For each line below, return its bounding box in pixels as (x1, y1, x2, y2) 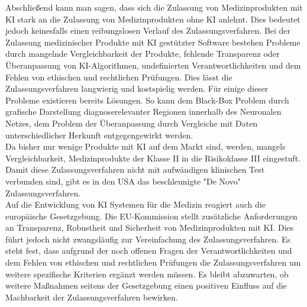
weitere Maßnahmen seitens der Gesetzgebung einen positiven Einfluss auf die (5, 279, 287, 292)
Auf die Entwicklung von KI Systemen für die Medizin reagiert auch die (5, 198, 266, 211)
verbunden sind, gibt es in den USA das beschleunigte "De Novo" (5, 174, 241, 187)
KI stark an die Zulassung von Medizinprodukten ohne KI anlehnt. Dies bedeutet (5, 12, 300, 25)
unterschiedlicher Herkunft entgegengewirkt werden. (5, 128, 193, 141)
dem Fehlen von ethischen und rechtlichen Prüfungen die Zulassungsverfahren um (5, 256, 301, 269)
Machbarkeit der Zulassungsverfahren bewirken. (5, 290, 178, 303)
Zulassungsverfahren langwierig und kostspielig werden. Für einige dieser (5, 82, 269, 95)
